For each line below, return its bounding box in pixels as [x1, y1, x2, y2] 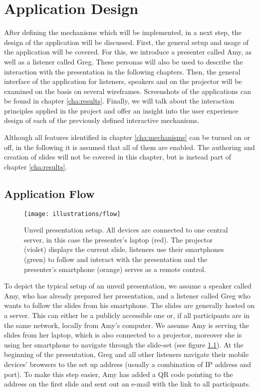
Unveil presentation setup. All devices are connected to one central [24, 224, 228, 235]
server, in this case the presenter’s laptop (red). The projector [24, 234, 213, 244]
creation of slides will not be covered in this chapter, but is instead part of [4, 151, 232, 162]
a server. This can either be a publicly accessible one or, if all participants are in [4, 310, 250, 320]
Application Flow [4, 185, 95, 201]
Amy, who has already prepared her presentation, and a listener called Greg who [4, 290, 251, 300]
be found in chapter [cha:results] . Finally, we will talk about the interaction [4, 95, 235, 106]
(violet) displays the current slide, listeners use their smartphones [24, 244, 224, 254]
